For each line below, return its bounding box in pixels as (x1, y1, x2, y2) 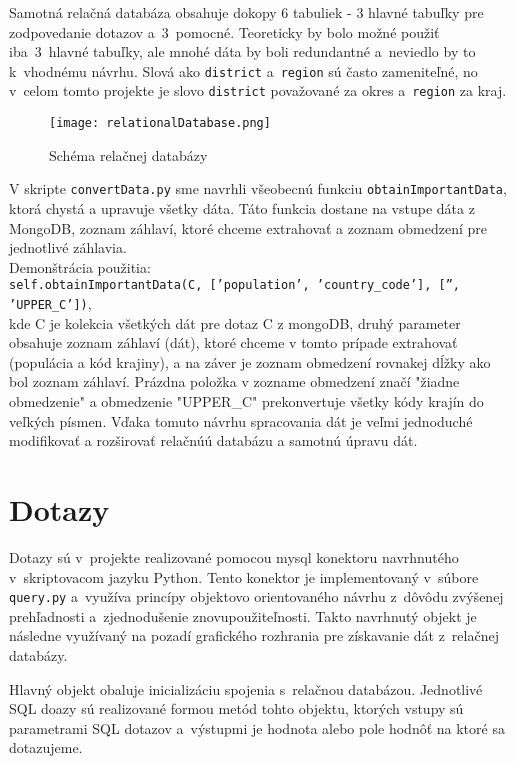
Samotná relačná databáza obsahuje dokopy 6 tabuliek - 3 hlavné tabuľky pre (9, 2, 484, 22)
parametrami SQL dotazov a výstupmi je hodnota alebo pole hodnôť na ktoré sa (9, 717, 505, 738)
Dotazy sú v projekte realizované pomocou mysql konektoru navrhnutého (9, 546, 459, 567)
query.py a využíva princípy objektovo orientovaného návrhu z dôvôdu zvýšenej (9, 586, 504, 607)
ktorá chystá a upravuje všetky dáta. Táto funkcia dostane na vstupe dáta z (9, 198, 475, 218)
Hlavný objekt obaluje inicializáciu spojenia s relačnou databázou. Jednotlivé (9, 678, 483, 699)
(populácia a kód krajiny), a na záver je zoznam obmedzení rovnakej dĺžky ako (9, 351, 491, 372)
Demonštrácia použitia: (9, 256, 151, 277)
